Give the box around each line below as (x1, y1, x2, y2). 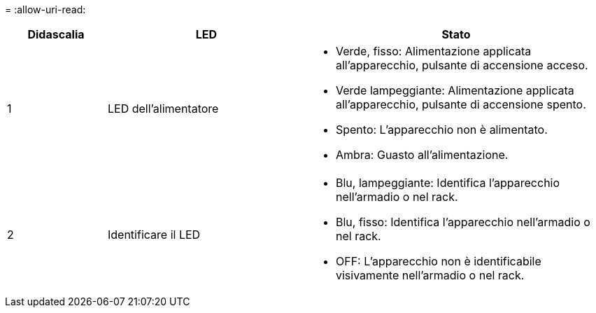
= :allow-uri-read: (5, 4, 86, 15)
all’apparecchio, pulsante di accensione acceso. (335, 58, 588, 72)
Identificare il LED (107, 228, 201, 242)
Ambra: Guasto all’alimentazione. (335, 148, 509, 162)
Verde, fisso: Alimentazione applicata (335, 44, 532, 58)
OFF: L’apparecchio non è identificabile (335, 254, 541, 268)
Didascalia (27, 27, 85, 41)
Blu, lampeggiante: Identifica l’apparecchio (335, 176, 560, 190)
